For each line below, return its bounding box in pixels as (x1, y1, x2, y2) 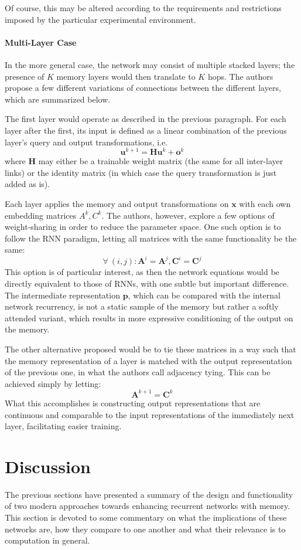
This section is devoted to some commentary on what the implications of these (5, 511, 287, 523)
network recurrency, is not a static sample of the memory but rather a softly (5, 300, 279, 313)
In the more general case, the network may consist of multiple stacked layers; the (5, 58, 295, 70)
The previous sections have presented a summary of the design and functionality (5, 488, 293, 500)
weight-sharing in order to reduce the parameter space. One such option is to (5, 220, 281, 233)
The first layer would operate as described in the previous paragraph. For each (5, 113, 286, 125)
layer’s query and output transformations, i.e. (5, 135, 168, 148)
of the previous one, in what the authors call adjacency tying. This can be (5, 366, 271, 378)
